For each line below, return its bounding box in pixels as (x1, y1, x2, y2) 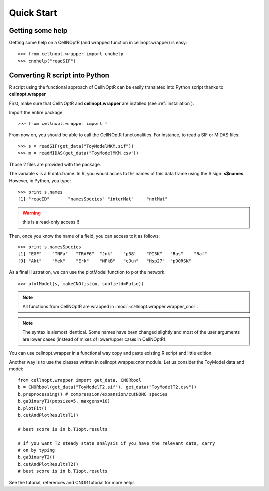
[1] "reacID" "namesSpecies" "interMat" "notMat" (18, 196, 168, 202)
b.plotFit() (18, 405, 47, 411)
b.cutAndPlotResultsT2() (18, 461, 79, 467)
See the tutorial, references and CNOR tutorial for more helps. (9, 479, 136, 485)
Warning (22, 210, 41, 216)
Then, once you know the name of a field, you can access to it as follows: (9, 233, 160, 239)
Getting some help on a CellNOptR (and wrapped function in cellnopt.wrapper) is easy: (9, 40, 187, 46)
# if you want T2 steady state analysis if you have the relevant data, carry (18, 440, 215, 446)
